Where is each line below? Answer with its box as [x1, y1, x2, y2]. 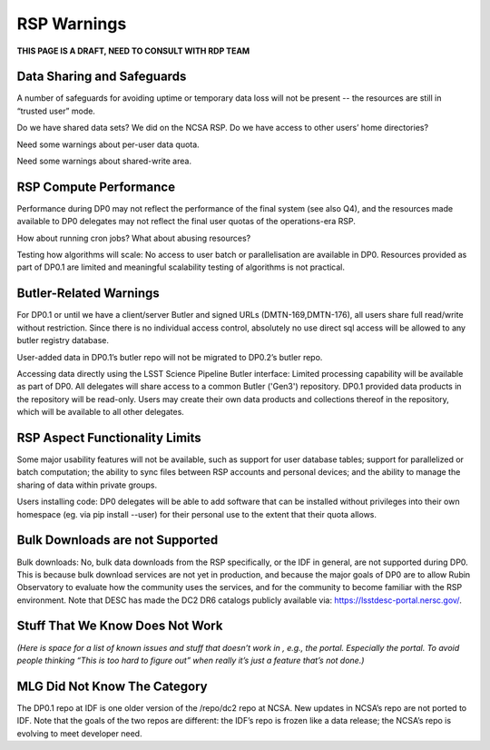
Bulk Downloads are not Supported [16, 532, 219, 548]
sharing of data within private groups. [16, 479, 158, 490]
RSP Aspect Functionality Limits [16, 429, 201, 445]
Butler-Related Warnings [16, 286, 160, 301]
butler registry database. [16, 335, 109, 346]
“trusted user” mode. [16, 105, 95, 116]
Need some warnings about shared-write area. [16, 155, 192, 167]
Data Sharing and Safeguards [16, 69, 187, 84]
